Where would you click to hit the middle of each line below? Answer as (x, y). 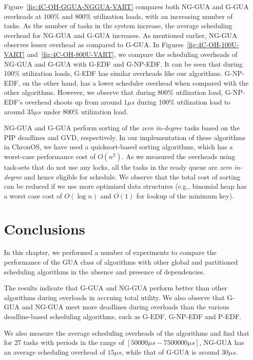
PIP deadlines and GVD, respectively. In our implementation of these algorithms (125, 137)
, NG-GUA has (222, 342)
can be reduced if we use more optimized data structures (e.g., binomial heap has (125, 186)
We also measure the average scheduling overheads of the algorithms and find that (127, 333)
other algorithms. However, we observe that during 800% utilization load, (114, 92)
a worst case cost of (33, 195)
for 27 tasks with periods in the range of (64, 342)
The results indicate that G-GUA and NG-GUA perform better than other (116, 288)
